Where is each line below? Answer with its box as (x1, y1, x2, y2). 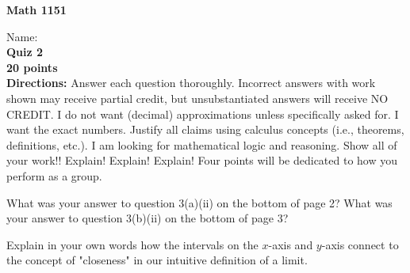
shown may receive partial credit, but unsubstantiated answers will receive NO (6, 89, 389, 106)
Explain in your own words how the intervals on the (6, 236, 259, 252)
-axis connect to (321, 236, 399, 252)
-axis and (268, 236, 313, 252)
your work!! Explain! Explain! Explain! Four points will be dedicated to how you (6, 152, 398, 169)
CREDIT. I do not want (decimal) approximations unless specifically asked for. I (6, 105, 399, 122)
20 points (6, 59, 58, 75)
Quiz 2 (6, 44, 44, 60)
